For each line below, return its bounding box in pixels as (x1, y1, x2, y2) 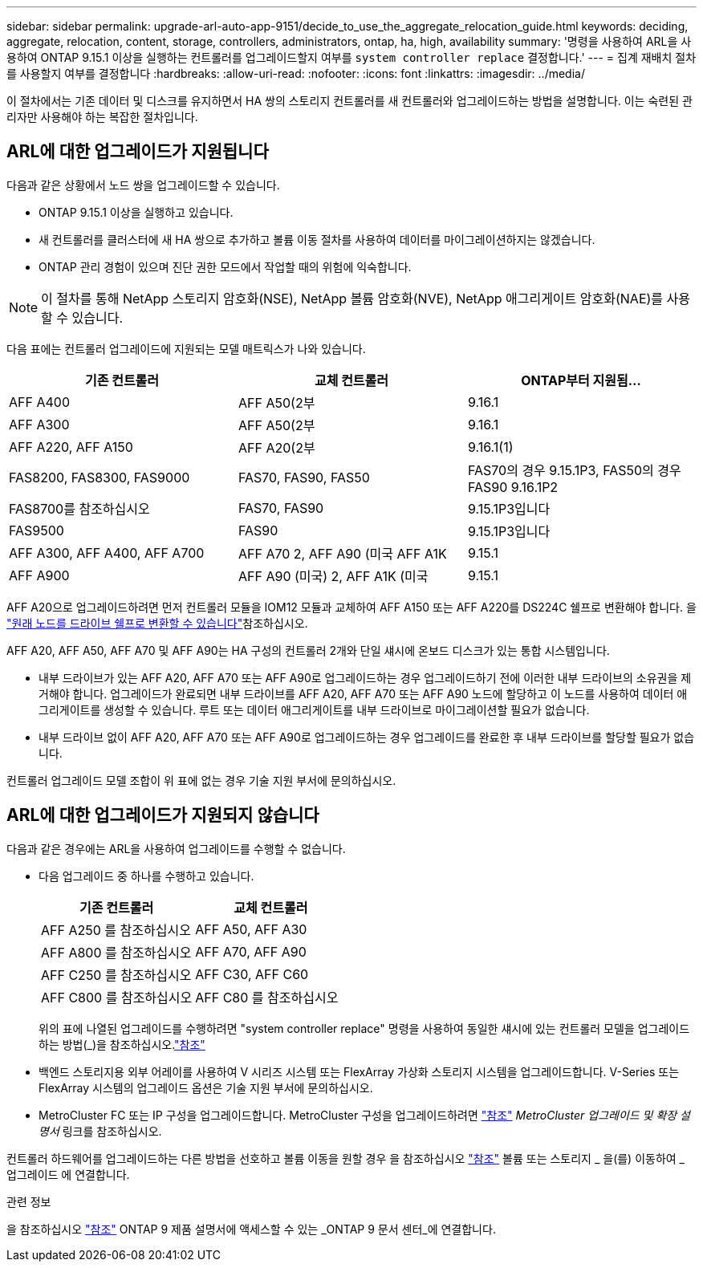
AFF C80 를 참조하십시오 (195, 989, 339, 1006)
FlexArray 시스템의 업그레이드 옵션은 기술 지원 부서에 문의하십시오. (39, 1080, 373, 1095)
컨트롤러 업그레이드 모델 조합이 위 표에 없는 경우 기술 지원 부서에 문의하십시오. (6, 773, 396, 787)
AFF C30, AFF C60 (195, 965, 309, 982)
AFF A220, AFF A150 (9, 438, 133, 455)
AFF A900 (9, 567, 70, 583)
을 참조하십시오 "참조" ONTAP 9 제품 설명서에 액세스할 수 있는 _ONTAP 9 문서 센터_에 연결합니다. (6, 1221, 496, 1236)
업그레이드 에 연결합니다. (6, 1167, 130, 1181)
